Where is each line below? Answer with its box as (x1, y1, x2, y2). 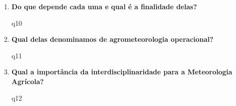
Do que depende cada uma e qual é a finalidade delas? (11, 1, 197, 11)
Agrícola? (11, 76, 44, 86)
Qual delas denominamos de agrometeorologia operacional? (11, 34, 214, 44)
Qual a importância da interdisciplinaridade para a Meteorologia (11, 67, 233, 77)
